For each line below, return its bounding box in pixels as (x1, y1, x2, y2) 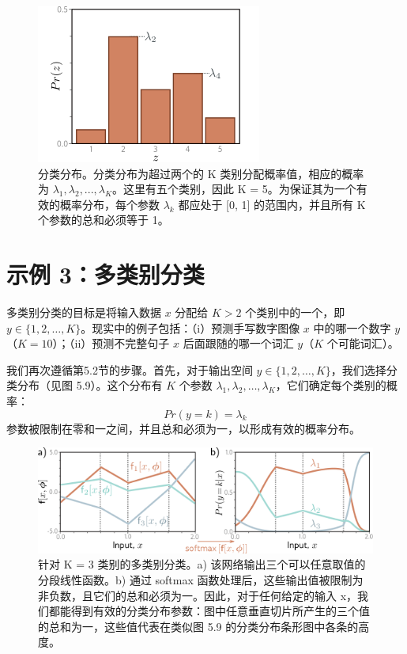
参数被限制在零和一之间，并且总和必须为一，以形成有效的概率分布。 (6, 420, 360, 436)
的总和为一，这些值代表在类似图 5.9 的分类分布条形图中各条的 (38, 618, 359, 634)
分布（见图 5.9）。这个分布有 (17, 377, 163, 394)
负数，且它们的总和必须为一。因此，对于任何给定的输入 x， (48, 587, 358, 603)
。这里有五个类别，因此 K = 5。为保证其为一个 (112, 181, 356, 197)
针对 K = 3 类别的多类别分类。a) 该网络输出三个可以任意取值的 (38, 556, 366, 572)
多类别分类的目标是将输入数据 (6, 304, 161, 321)
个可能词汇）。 (326, 335, 399, 352)
